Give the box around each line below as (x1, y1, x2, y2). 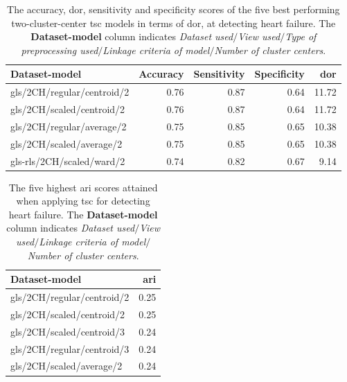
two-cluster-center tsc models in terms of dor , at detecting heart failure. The (11, 15, 336, 30)
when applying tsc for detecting (16, 193, 150, 208)
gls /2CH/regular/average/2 (10, 119, 127, 133)
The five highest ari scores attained (8, 180, 158, 194)
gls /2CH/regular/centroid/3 (10, 341, 130, 356)
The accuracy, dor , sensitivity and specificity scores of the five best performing (7, 2, 340, 16)
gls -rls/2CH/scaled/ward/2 (10, 153, 125, 168)
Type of (285, 29, 317, 44)
